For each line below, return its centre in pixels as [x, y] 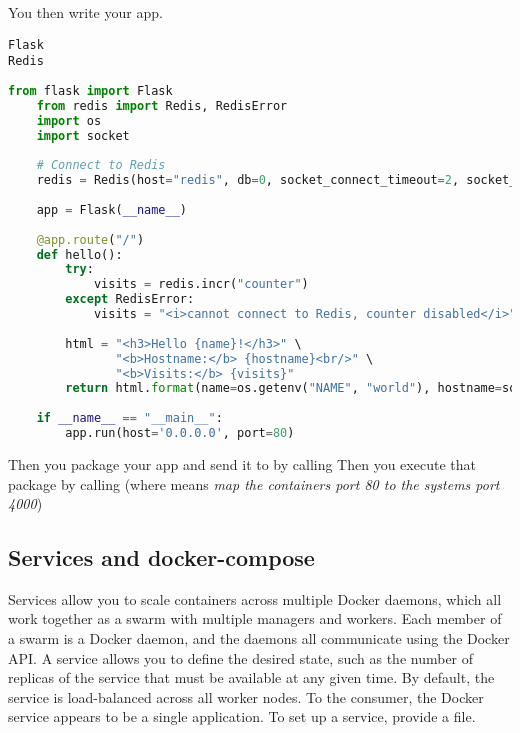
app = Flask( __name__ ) [112, 209]
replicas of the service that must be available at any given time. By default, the [251, 677]
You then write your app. [85, 12]
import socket [83, 135]
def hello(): [79, 254]
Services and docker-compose [161, 557]
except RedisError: [130, 299]
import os [69, 120]
